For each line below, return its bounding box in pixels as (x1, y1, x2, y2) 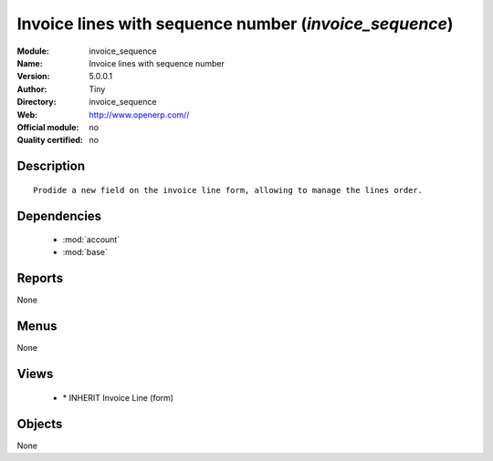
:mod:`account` (62, 234, 121, 245)
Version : (16, 71, 50, 82)
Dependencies (16, 208, 102, 223)
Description (16, 159, 86, 174)
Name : (16, 57, 43, 68)
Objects (16, 415, 63, 432)
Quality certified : (16, 135, 84, 146)
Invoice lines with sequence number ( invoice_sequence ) (16, 14, 454, 34)
